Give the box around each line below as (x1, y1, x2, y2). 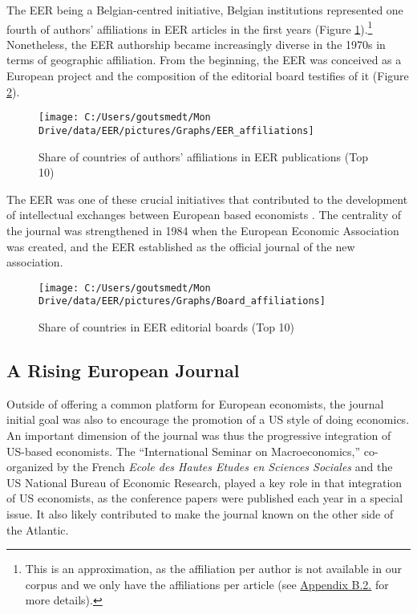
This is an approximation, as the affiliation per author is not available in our (25, 560, 402, 577)
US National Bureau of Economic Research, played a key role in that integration (6, 474, 403, 490)
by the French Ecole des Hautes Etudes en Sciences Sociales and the (57, 458, 393, 475)
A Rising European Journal (6, 357, 240, 382)
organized (6, 458, 54, 475)
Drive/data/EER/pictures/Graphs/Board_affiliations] (38, 295, 326, 307)
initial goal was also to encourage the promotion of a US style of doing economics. (6, 411, 410, 428)
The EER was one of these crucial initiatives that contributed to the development (6, 190, 408, 207)
